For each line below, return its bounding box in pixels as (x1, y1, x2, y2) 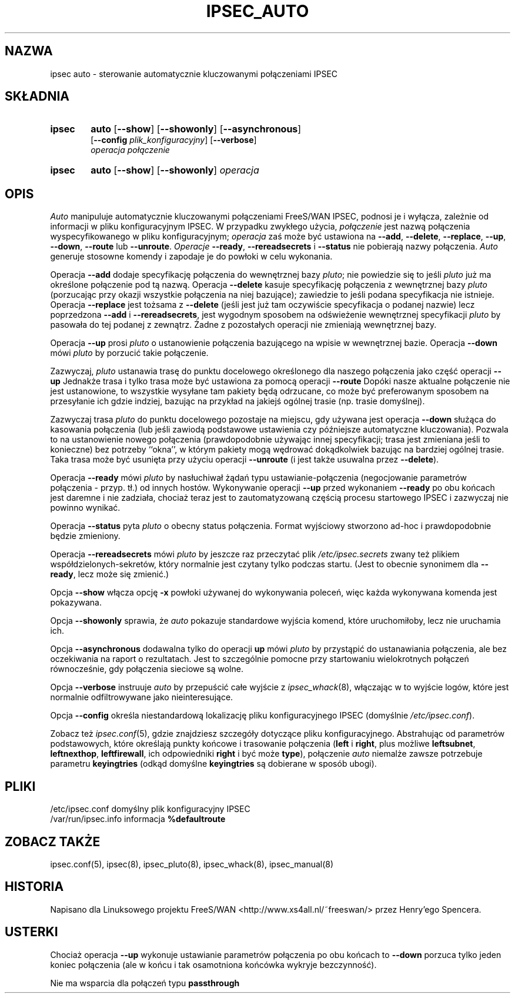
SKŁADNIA (5, 89, 69, 104)
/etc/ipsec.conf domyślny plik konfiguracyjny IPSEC (50, 804, 250, 814)
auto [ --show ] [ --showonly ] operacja (91, 164, 259, 177)
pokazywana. (50, 597, 102, 608)
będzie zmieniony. (50, 531, 121, 541)
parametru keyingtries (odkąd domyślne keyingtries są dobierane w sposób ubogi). (50, 759, 377, 769)
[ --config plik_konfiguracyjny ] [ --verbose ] (91, 135, 257, 145)
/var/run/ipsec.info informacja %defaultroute (50, 814, 226, 824)
